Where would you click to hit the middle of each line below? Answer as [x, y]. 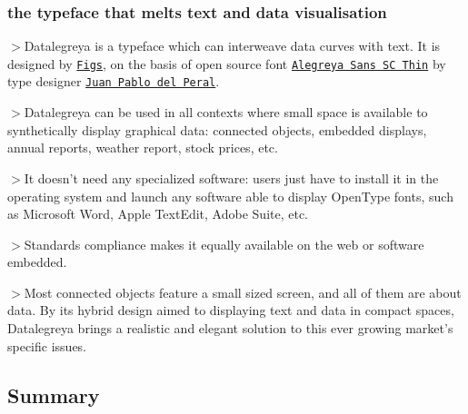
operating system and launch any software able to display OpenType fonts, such [230, 196]
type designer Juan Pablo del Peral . [114, 81]
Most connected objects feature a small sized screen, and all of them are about [243, 292]
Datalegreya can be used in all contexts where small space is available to [226, 112]
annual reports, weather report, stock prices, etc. [143, 148]
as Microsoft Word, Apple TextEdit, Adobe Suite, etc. [158, 214]
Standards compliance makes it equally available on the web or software [224, 244]
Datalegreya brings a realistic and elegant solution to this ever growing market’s [230, 328]
